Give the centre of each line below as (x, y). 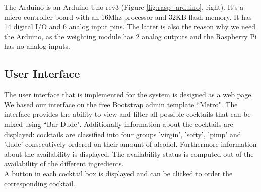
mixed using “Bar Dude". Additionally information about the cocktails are (119, 124)
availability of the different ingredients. (64, 164)
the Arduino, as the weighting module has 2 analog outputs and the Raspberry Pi (130, 36)
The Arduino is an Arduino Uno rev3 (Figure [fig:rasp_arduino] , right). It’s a (124, 7)
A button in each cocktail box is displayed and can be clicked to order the (118, 173)
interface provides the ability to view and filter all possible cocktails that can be (127, 114)
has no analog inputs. (37, 46)
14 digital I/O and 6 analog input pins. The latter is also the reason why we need (130, 26)
